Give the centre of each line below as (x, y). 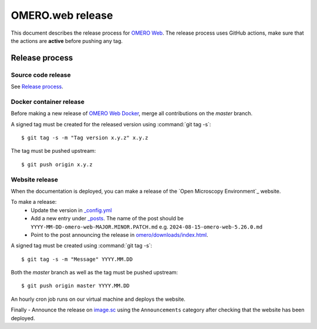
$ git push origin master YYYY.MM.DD (76, 286)
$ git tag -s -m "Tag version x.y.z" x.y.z (85, 138)
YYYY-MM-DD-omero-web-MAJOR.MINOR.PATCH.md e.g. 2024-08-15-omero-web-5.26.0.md (147, 227)
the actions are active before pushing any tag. (67, 41)
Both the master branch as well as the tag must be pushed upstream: (95, 273)
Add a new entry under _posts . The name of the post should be (107, 219)
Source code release (41, 75)
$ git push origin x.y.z (57, 164)
